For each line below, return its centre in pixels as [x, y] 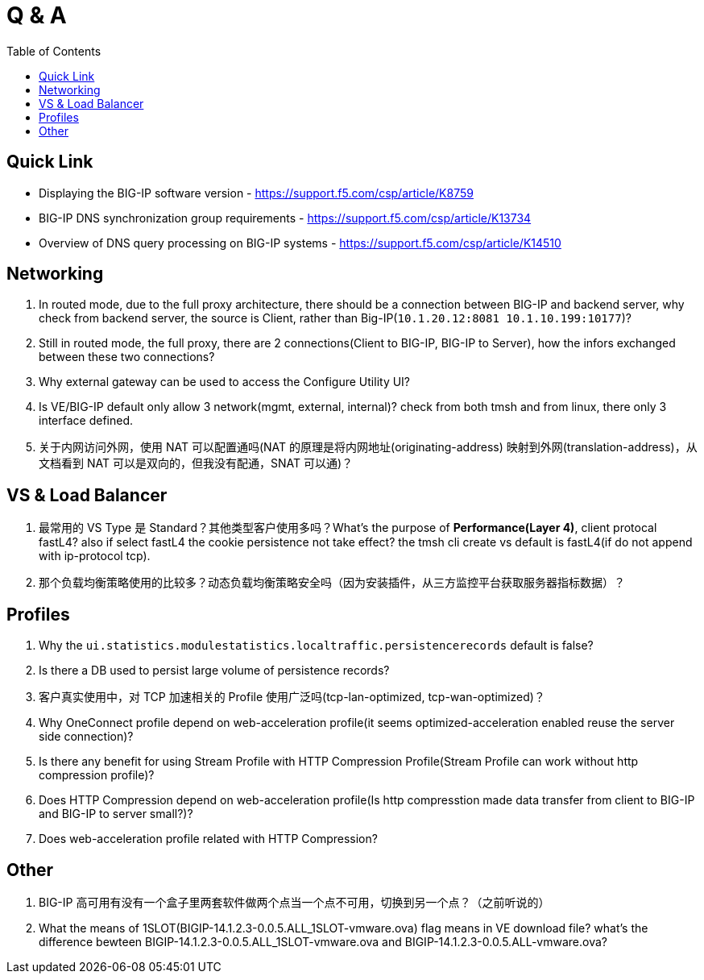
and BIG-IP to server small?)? [116, 814]
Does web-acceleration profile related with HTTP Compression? [208, 839]
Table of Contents [54, 51]
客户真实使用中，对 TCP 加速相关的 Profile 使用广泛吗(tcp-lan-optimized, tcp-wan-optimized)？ [292, 697]
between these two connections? [127, 357]
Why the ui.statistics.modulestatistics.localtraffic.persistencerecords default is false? [316, 646]
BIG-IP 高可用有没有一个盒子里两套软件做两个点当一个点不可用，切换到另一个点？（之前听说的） [294, 902]
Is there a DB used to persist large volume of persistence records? [214, 671]
